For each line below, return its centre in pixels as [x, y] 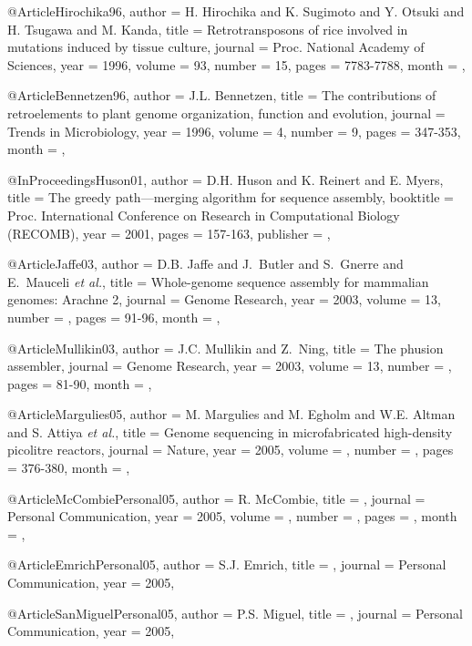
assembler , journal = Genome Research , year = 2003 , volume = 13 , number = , [230, 366]
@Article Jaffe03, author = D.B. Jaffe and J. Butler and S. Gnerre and [205, 264]
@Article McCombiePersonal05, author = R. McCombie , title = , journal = [216, 498]
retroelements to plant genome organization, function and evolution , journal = [226, 113]
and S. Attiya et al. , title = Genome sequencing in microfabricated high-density [230, 431]
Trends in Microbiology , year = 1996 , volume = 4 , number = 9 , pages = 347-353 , [234, 131]
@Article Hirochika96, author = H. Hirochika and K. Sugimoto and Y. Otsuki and [236, 11]
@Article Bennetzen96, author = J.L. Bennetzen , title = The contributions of [222, 95]
